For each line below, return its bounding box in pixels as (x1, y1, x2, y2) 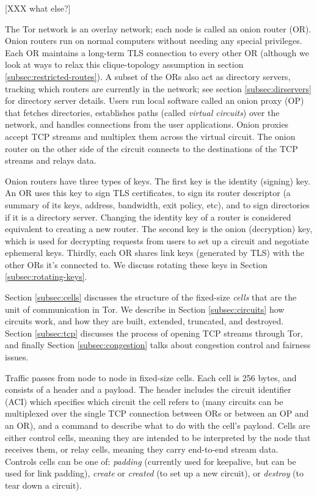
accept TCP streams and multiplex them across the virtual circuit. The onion (5, 129, 296, 142)
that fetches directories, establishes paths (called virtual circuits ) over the (5, 106, 280, 119)
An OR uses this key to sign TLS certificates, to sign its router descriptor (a (5, 186, 291, 199)
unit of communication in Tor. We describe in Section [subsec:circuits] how (5, 302, 285, 315)
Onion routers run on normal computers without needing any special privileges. (5, 34, 302, 47)
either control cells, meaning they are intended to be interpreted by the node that (5, 431, 311, 443)
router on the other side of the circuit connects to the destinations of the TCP (5, 142, 298, 155)
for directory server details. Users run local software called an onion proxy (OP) (5, 94, 304, 107)
